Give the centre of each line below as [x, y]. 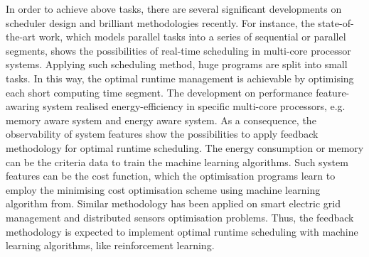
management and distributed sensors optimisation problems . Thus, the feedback [180, 217]
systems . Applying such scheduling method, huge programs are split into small [177, 64]
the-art [21, 37]
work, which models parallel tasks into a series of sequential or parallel [192, 37]
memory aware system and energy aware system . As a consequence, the [161, 120]
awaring [23, 106]
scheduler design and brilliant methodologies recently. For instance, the [160, 22]
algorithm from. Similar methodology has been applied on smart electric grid [173, 203]
